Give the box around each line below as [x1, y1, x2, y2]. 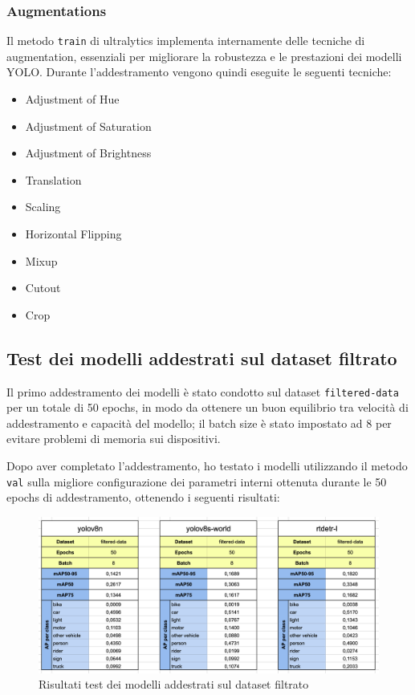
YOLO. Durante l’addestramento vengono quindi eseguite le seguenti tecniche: [6, 63, 392, 80]
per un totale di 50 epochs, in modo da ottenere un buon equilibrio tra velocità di [6, 399, 409, 416]
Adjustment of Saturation [25, 117, 152, 134]
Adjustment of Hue [25, 91, 120, 108]
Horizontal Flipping [25, 226, 122, 242]
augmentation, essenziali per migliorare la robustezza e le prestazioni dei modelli [6, 47, 402, 64]
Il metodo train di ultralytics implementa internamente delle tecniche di [6, 32, 365, 49]
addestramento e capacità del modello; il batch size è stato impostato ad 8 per [6, 414, 392, 431]
